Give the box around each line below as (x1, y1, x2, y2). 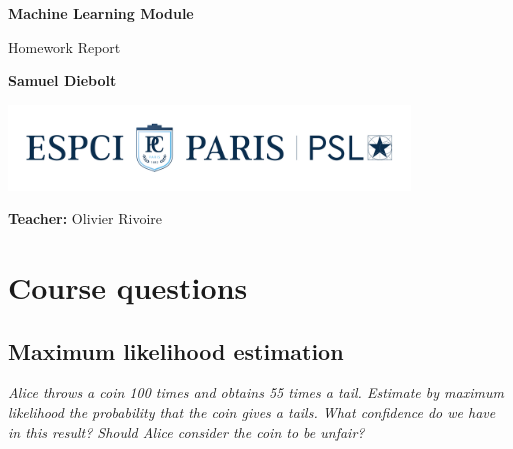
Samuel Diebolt (8, 70, 117, 91)
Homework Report (8, 36, 121, 57)
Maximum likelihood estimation (8, 335, 344, 366)
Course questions (8, 266, 248, 307)
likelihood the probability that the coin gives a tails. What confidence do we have (8, 401, 496, 422)
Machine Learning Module (8, 3, 194, 23)
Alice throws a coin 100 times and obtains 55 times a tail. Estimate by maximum (8, 382, 504, 403)
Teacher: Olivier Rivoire (8, 208, 162, 229)
